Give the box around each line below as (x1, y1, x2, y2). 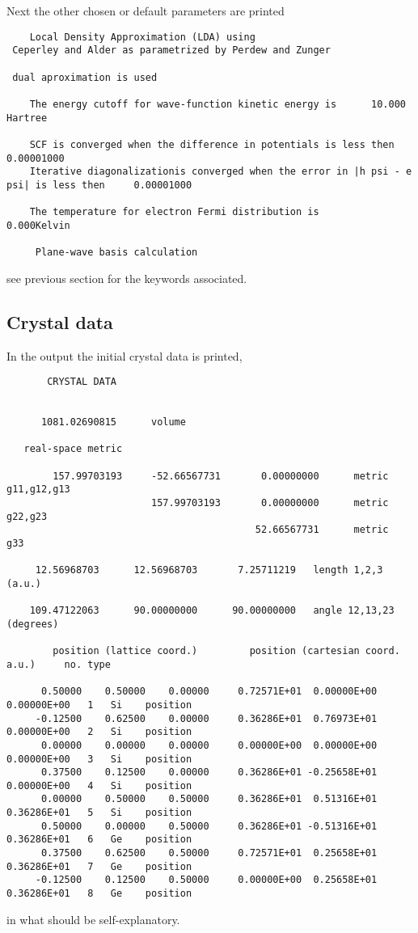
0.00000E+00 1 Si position (6, 699, 192, 711)
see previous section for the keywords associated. (6, 269, 247, 286)
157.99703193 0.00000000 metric (150, 497, 389, 509)
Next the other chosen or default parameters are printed (6, 2, 285, 19)
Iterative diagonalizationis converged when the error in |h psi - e (29, 166, 412, 178)
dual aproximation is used (12, 71, 158, 83)
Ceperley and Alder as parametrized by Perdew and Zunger (12, 44, 331, 57)
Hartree (6, 112, 48, 124)
